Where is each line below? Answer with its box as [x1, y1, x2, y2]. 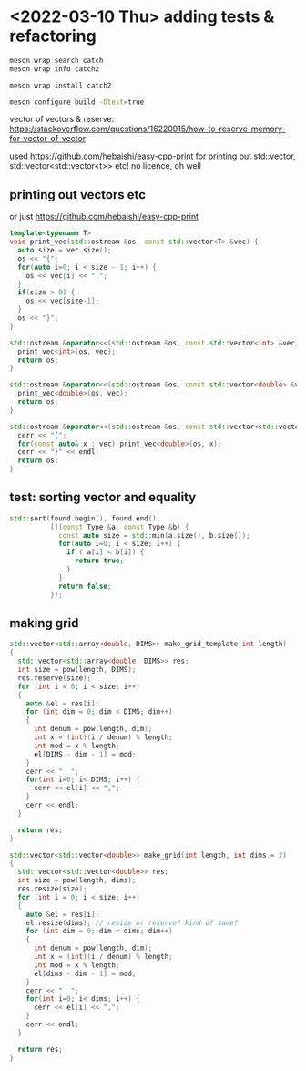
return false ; [57, 582, 112, 591]
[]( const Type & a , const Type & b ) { [49, 522, 189, 531]
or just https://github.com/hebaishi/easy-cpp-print [9, 211, 199, 222]
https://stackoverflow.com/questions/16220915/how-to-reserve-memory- [9, 123, 286, 134]
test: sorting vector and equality [9, 489, 197, 505]
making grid [9, 615, 79, 631]
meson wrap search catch [9, 56, 104, 65]
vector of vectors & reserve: [9, 114, 115, 125]
